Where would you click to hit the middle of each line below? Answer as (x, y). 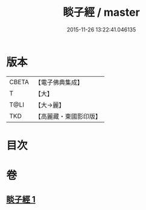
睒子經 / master (101, 12)
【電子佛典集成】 (59, 82)
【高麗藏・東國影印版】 (68, 116)
